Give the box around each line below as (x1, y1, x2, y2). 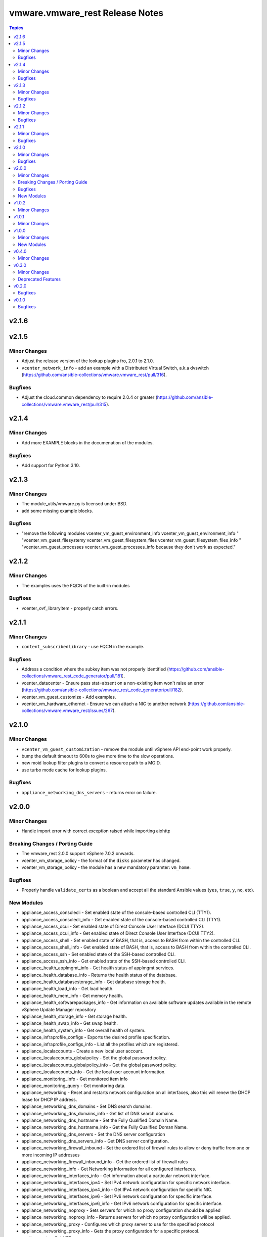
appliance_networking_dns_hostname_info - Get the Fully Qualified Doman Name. (21, 1124, 188, 1130)
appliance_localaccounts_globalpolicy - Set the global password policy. (21, 1055, 167, 1061)
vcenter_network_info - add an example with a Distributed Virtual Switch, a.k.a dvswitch (21, 365, 209, 371)
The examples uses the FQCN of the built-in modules (21, 582, 130, 588)
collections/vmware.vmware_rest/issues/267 (21, 708, 113, 714)
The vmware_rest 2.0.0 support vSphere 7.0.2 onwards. (21, 851, 135, 856)
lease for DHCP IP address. (21, 1096, 77, 1102)
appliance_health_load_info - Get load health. (21, 986, 114, 992)
